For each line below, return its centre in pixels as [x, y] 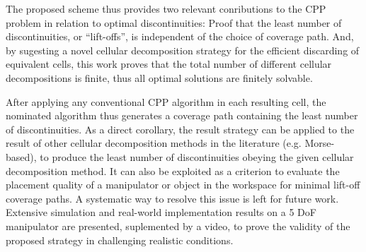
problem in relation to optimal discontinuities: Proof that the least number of [174, 22]
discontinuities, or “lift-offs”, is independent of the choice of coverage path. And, [180, 36]
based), [21, 156]
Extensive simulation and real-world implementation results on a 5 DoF [161, 212]
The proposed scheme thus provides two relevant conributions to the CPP [166, 8]
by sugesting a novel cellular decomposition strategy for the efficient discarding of [183, 50]
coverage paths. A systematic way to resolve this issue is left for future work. [172, 198]
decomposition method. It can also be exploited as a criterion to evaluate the [173, 170]
